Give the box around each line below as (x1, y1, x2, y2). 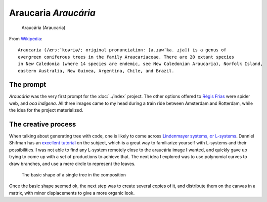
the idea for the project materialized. (9, 107, 84, 113)
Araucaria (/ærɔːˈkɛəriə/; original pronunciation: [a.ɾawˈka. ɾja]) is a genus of (18, 47, 227, 53)
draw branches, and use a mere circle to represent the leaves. (9, 161, 136, 167)
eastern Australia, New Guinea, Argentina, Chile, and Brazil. (18, 68, 175, 73)
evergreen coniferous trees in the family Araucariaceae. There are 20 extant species (18, 54, 234, 60)
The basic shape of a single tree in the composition (21, 172, 126, 178)
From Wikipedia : (9, 35, 43, 41)
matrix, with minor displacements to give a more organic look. (9, 190, 135, 196)
